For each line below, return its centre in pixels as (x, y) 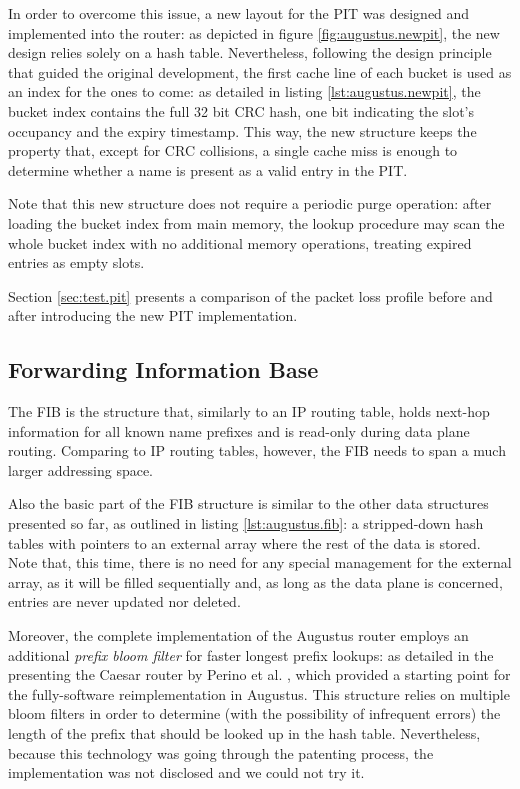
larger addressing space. (81, 469)
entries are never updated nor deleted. (124, 601)
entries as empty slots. (76, 262)
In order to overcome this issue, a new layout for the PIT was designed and (239, 13)
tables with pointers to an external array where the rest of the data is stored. (244, 542)
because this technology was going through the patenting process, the (221, 752)
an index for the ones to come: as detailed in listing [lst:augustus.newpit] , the (244, 91)
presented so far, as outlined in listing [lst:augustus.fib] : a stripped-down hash (246, 523)
